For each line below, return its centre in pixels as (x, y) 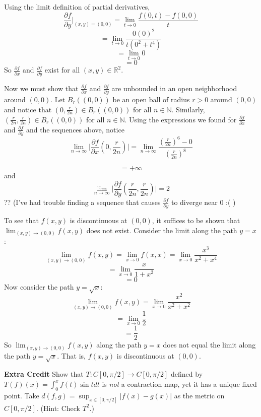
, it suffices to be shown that (196, 220)
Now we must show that (41, 88)
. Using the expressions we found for (181, 119)
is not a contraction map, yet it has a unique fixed (179, 384)
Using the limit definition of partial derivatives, (77, 7)
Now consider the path (39, 286)
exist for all (62, 70)
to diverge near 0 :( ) (203, 202)
